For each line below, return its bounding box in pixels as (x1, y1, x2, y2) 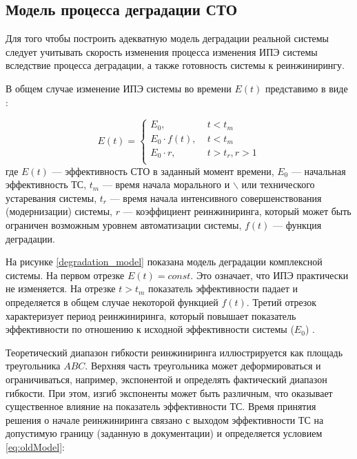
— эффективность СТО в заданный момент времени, (52, 163, 274, 178)
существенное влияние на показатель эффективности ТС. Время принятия (6, 399, 316, 414)
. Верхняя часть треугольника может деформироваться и (85, 358, 321, 373)
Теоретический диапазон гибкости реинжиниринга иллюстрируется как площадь (6, 345, 343, 359)
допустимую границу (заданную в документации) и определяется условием (6, 426, 323, 440)
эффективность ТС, (6, 177, 87, 192)
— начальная (291, 163, 346, 178)
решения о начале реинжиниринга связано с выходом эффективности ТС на (6, 412, 324, 427)
